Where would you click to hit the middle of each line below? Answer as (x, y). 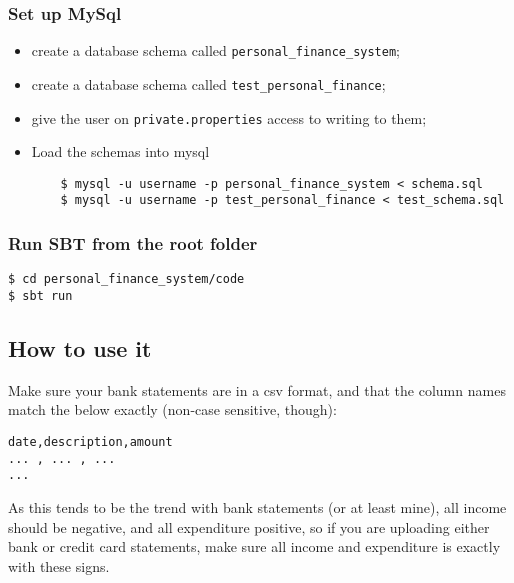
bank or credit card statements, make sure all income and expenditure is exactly (254, 546)
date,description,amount (90, 442)
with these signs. (59, 565)
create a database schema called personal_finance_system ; (215, 50)
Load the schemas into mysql (120, 151)
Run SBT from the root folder (133, 243)
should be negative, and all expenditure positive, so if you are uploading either (249, 526)
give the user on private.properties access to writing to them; (229, 117)
